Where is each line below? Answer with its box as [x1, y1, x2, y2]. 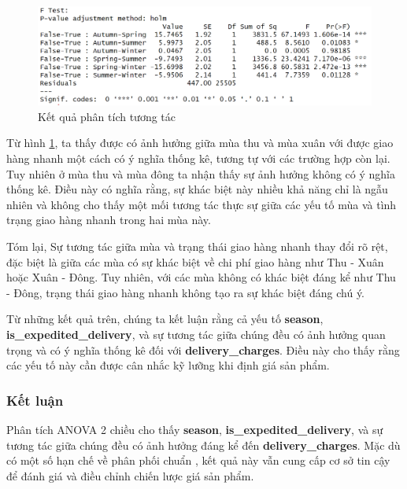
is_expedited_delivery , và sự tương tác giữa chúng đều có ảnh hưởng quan [6, 326, 386, 342]
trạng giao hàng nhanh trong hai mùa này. [6, 211, 211, 228]
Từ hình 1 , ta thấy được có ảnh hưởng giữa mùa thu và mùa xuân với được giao [6, 134, 394, 151]
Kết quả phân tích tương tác [38, 108, 176, 124]
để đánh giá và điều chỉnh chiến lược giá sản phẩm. [6, 467, 254, 483]
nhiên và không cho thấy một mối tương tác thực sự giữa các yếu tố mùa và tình [6, 196, 397, 212]
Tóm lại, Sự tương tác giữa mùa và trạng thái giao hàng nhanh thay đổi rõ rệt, [6, 238, 388, 255]
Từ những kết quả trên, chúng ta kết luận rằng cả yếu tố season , [6, 311, 324, 327]
